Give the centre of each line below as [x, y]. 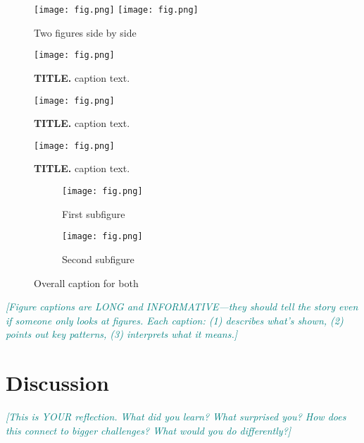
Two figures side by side [85, 32]
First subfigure [94, 213]
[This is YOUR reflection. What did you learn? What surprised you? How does [176, 416]
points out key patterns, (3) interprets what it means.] [122, 334]
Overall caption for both [86, 283]
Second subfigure [98, 259]
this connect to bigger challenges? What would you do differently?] [149, 430]
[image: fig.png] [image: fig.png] [116, 10]
